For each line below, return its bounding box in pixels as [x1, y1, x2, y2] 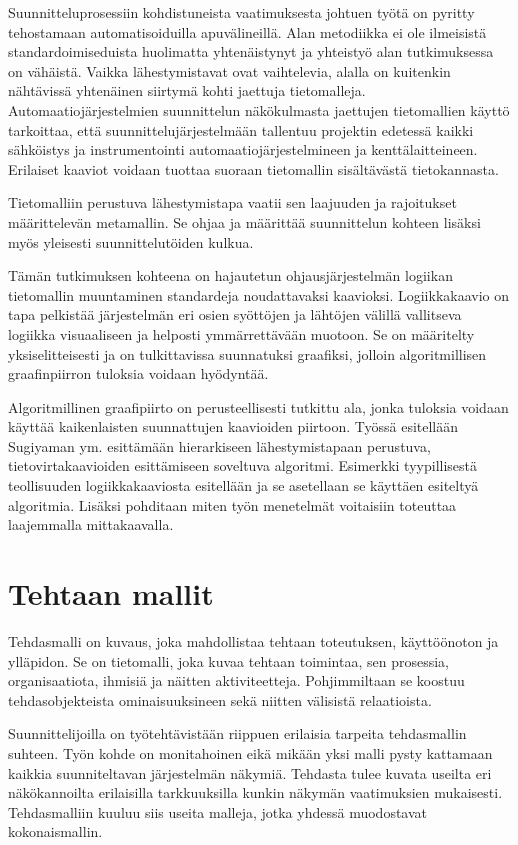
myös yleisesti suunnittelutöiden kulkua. [8, 231, 254, 252]
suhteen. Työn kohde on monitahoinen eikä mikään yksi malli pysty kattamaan [8, 742, 493, 763]
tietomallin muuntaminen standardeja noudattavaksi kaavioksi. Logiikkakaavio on [8, 284, 510, 305]
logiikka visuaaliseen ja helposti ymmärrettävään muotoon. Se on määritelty [8, 323, 475, 344]
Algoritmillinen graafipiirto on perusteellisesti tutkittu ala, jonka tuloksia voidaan [8, 396, 509, 417]
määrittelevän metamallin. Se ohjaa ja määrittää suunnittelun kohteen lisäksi [8, 211, 481, 232]
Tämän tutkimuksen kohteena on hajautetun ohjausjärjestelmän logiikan [8, 265, 453, 286]
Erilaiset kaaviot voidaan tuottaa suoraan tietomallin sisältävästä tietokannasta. [8, 158, 499, 179]
